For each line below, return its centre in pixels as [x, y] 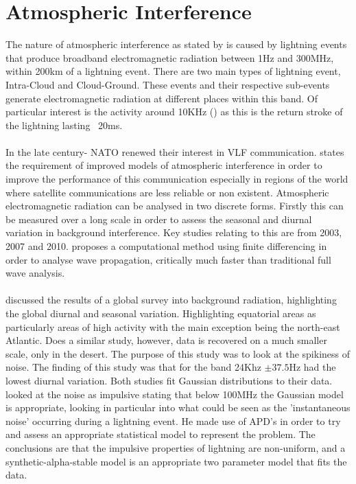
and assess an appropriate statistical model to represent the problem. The [161, 434]
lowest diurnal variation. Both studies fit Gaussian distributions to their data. [169, 380]
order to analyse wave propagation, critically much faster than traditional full [168, 259]
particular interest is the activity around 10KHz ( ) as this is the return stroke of [174, 112]
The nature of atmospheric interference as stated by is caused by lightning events [176, 44]
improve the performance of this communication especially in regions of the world [177, 179]
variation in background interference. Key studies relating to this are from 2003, [174, 232]
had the [320, 367]
